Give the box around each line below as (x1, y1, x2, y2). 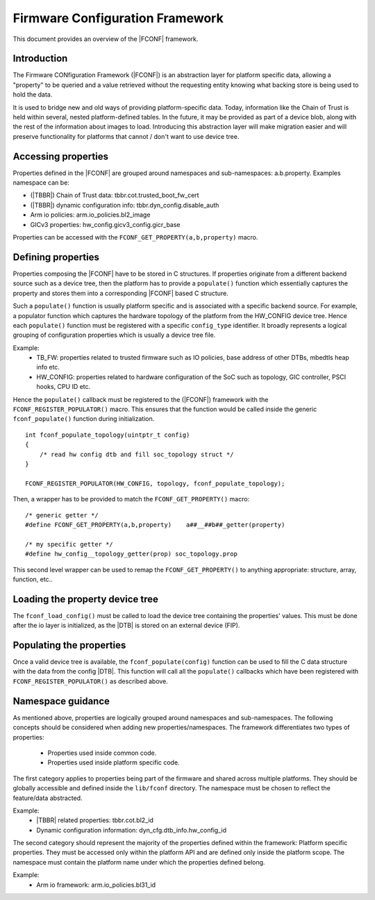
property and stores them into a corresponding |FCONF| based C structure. (12, 289, 228, 297)
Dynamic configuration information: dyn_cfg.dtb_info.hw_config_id (36, 826, 227, 834)
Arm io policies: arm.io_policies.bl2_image (30, 210, 151, 219)
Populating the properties (12, 640, 126, 651)
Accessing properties (12, 150, 109, 162)
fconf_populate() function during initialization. (12, 415, 155, 423)
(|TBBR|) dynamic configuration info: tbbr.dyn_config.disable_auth (30, 201, 219, 209)
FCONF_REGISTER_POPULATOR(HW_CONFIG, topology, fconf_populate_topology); (25, 479, 285, 487)
